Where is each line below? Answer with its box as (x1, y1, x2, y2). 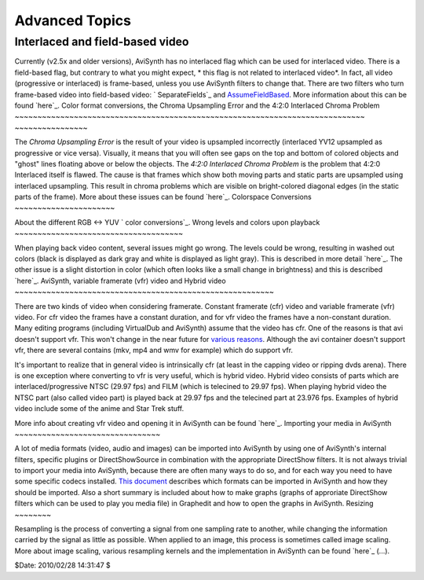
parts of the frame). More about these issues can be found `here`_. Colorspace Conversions (14, 193, 312, 202)
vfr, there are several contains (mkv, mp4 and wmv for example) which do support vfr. (14, 346, 294, 355)
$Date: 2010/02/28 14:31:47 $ (14, 560, 111, 570)
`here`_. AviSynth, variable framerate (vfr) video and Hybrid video (14, 276, 227, 285)
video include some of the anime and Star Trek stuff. (14, 404, 185, 413)
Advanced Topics (14, 12, 131, 29)
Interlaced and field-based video (14, 35, 189, 49)
